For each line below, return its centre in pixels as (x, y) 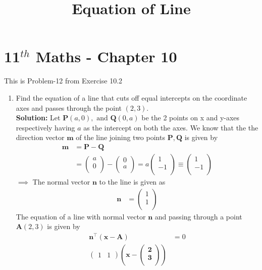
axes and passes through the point (69, 107)
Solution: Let (38, 118)
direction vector (40, 137)
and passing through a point (198, 216)
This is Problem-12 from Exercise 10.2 (63, 81)
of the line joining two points (120, 137)
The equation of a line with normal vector (81, 216)
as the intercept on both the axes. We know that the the (171, 127)
